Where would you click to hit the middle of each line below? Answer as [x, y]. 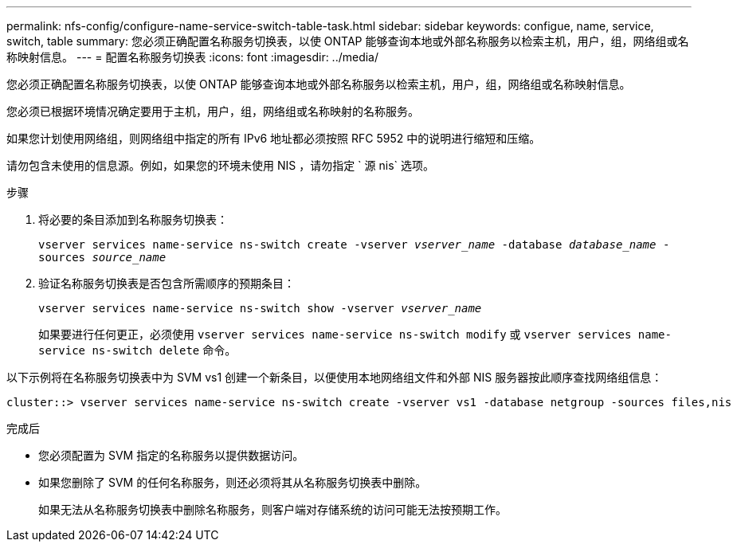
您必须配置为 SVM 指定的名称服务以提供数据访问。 [171, 455]
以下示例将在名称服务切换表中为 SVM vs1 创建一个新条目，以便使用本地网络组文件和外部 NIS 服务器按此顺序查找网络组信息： [335, 377]
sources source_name [102, 257]
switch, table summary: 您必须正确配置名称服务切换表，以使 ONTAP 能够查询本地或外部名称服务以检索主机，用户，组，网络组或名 [348, 41]
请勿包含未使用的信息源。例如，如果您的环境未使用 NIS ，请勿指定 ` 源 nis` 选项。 [221, 165]
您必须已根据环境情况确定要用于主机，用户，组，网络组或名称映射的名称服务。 [213, 111]
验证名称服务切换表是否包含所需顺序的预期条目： [167, 283]
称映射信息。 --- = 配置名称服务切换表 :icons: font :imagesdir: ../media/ [193, 57]
